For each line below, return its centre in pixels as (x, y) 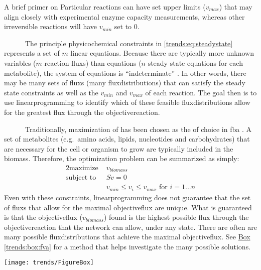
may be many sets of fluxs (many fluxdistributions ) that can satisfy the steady (125, 83)
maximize (84, 168)
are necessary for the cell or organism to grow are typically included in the (119, 148)
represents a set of (32, 53)
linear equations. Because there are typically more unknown (162, 53)
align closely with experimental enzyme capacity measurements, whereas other (124, 16)
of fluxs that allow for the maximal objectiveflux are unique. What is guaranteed (128, 207)
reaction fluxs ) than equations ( (93, 62)
